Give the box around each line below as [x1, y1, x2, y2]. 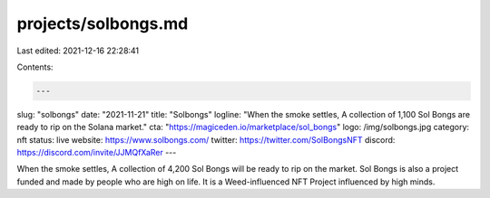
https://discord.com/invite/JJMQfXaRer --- [16, 147, 177, 158]
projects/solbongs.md [16, 14, 189, 33]
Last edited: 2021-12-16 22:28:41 [16, 45, 140, 56]
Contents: [16, 61, 54, 72]
